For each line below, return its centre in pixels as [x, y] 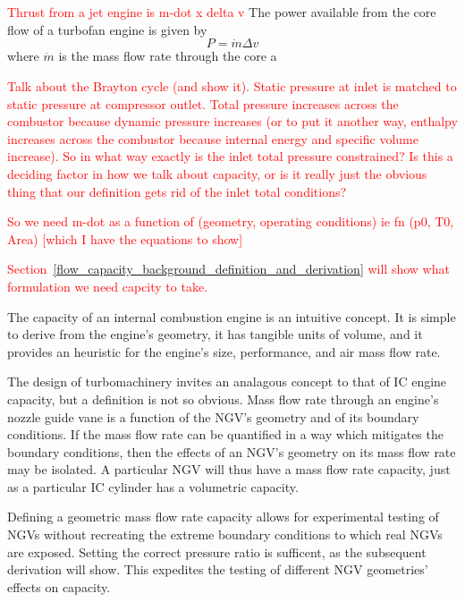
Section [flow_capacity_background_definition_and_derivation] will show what [228, 269]
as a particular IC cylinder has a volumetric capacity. [153, 486]
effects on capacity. [59, 586]
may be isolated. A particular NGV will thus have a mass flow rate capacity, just [229, 469]
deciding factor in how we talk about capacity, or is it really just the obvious [217, 173]
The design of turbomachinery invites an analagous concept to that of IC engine [227, 382]
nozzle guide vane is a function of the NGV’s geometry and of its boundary [213, 416]
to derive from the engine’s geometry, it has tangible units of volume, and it [215, 334]
